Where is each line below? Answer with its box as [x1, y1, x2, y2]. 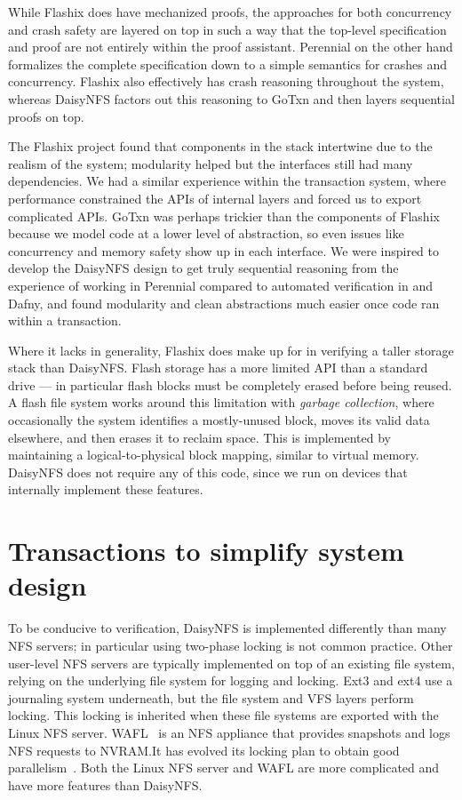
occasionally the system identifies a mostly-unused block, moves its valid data [8, 411, 430, 429]
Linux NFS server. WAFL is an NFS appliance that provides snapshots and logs [8, 723, 450, 741]
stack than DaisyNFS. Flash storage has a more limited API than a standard [8, 358, 428, 377]
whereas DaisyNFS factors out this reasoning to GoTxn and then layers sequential [8, 89, 455, 108]
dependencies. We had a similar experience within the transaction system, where [8, 172, 446, 190]
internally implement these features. [8, 480, 203, 499]
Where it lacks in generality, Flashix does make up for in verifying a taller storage [8, 340, 454, 359]
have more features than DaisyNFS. [8, 775, 203, 794]
